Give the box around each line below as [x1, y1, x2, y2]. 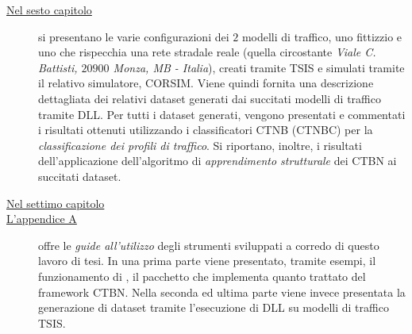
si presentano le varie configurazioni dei [38, 28, 229, 44]
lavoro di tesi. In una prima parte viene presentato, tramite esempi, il [38, 252, 376, 269]
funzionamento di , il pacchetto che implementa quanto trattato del [38, 267, 366, 284]
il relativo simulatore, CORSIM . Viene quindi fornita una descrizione [38, 75, 374, 91]
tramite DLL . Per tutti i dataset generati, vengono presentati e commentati [38, 106, 406, 122]
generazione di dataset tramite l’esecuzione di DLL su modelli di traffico [38, 299, 389, 316]
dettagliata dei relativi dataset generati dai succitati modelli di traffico [38, 90, 381, 106]
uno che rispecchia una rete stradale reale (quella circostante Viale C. [38, 44, 376, 60]
